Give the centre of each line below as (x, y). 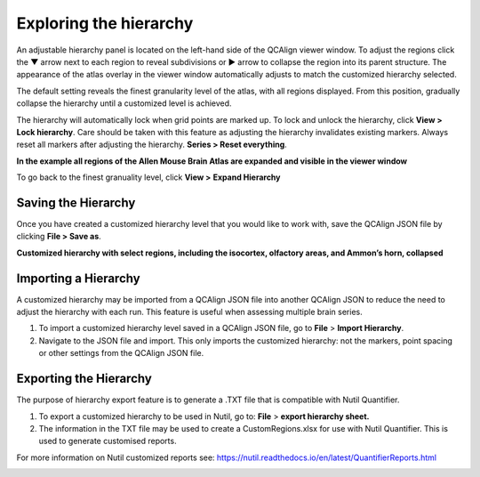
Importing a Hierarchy (79, 278)
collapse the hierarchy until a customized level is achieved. (124, 103)
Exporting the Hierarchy (84, 379)
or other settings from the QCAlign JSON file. (121, 353)
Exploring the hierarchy (105, 23)
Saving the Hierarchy (76, 202)
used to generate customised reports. (108, 441)
